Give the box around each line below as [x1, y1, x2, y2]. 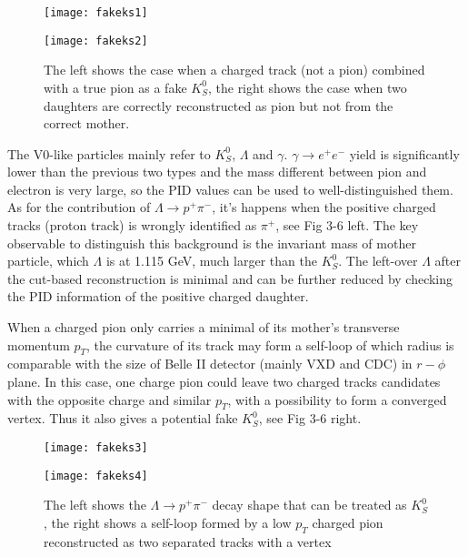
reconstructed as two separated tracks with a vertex [44, 532, 332, 551]
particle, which [7, 251, 89, 270]
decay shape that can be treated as [212, 495, 407, 514]
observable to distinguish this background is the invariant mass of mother [7, 233, 416, 252]
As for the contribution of [7, 197, 151, 217]
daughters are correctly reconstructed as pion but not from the [44, 96, 393, 115]
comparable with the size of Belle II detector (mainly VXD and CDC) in [7, 354, 413, 373]
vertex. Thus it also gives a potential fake [7, 409, 238, 428]
